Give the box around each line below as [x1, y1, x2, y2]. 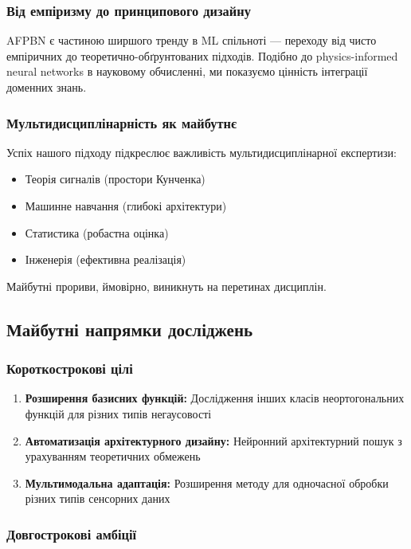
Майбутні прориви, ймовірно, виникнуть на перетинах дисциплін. [6, 277, 327, 294]
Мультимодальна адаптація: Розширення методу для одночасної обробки [25, 474, 389, 491]
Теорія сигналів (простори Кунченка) [25, 171, 205, 187]
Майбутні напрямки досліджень [6, 316, 253, 341]
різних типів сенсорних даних [25, 490, 170, 507]
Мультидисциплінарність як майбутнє [6, 112, 237, 132]
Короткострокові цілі [6, 359, 133, 378]
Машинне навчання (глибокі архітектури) [25, 198, 227, 214]
